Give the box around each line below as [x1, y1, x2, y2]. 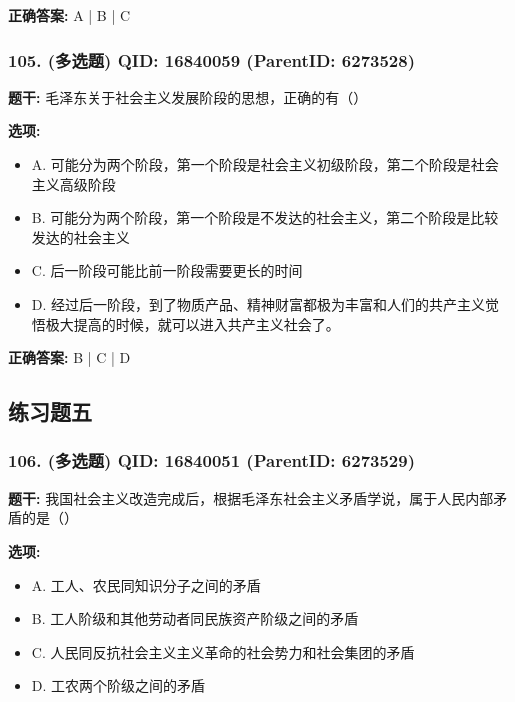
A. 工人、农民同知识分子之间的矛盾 [31, 574, 261, 595]
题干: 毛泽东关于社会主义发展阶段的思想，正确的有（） [8, 86, 368, 107]
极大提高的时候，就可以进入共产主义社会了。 [45, 313, 340, 334]
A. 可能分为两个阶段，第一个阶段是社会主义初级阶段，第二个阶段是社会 [31, 154, 499, 174]
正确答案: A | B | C [8, 5, 131, 25]
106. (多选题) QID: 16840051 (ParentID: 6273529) [8, 448, 415, 473]
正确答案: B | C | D [8, 347, 131, 368]
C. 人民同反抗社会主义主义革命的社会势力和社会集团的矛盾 [31, 641, 415, 662]
